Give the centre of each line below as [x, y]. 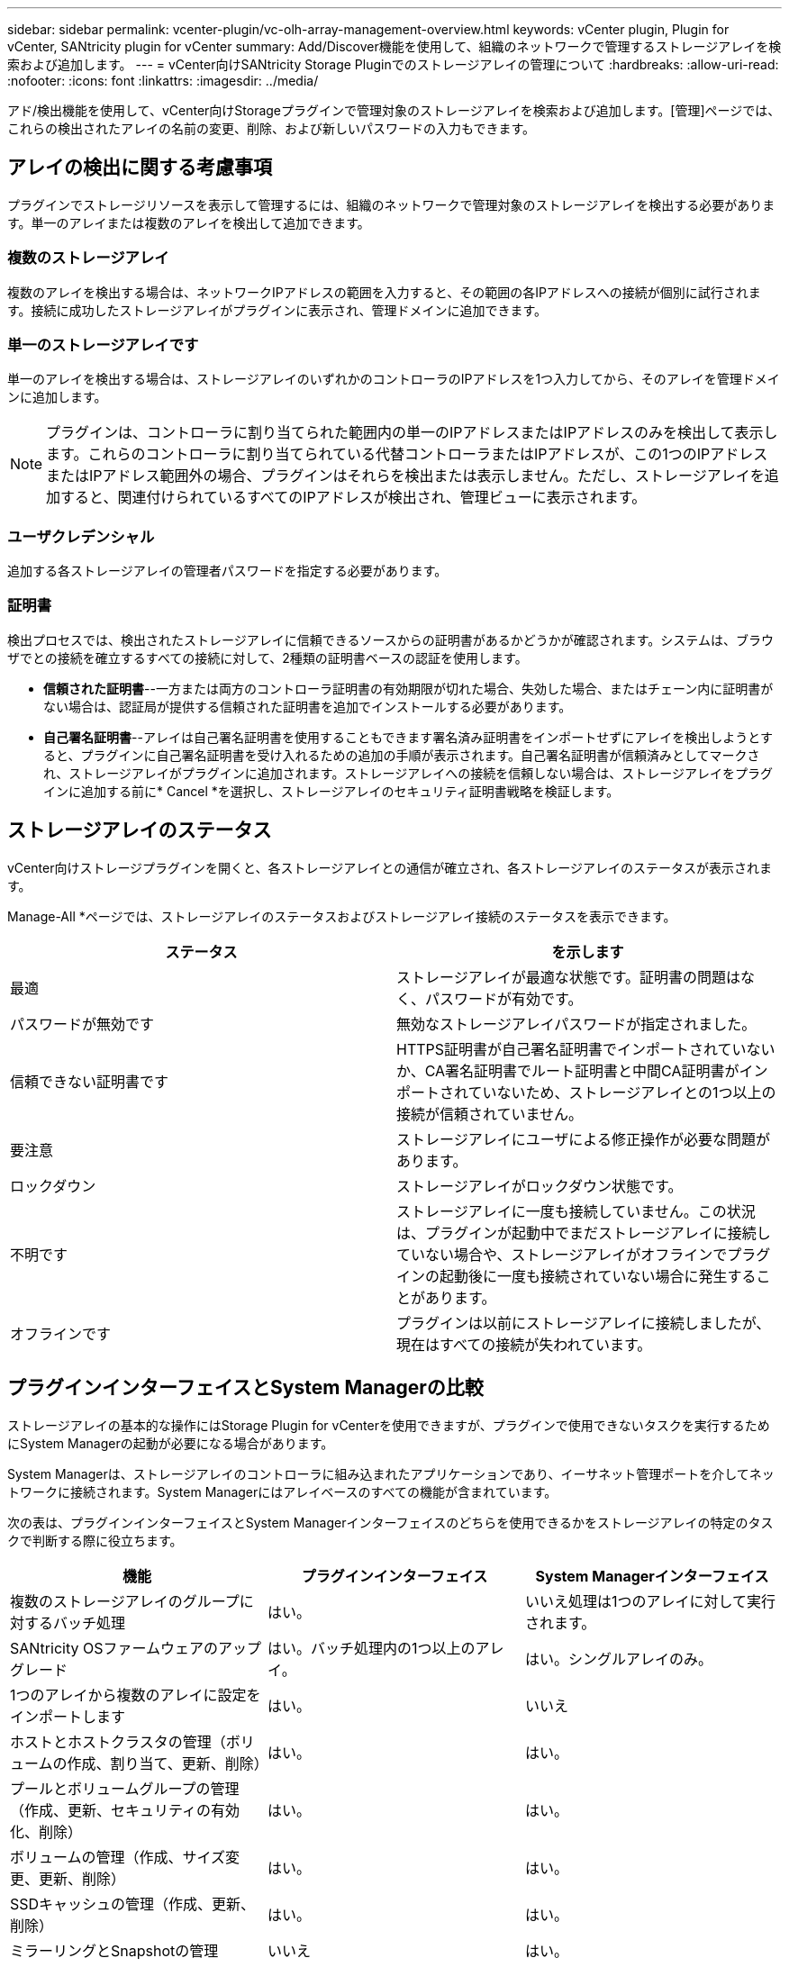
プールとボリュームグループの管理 [125, 1788]
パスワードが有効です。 [504, 998]
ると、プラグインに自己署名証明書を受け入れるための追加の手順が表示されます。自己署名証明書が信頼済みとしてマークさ [402, 755]
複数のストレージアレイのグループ [125, 1601]
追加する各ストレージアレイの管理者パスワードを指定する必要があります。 [227, 571]
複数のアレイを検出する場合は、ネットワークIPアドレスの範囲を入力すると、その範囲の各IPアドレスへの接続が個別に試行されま [384, 292]
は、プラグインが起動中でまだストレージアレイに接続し [584, 1233]
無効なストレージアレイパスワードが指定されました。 [576, 1024]
